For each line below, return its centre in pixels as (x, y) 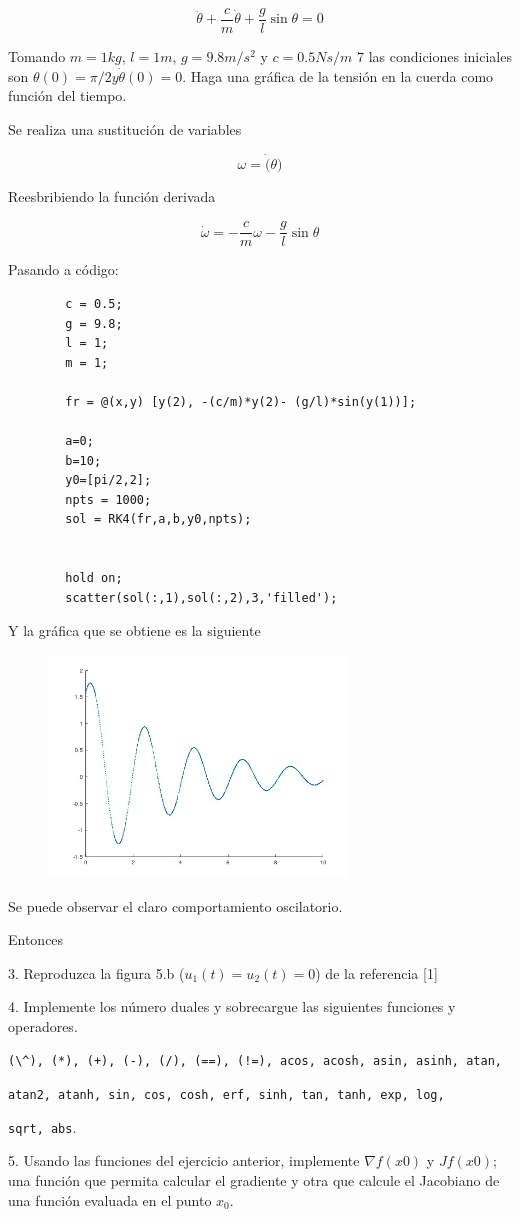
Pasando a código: (63, 269)
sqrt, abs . (42, 1126)
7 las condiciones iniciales (434, 56)
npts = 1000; (108, 499)
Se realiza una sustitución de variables (125, 128)
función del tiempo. (67, 95)
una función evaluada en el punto (110, 1199)
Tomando (37, 56)
